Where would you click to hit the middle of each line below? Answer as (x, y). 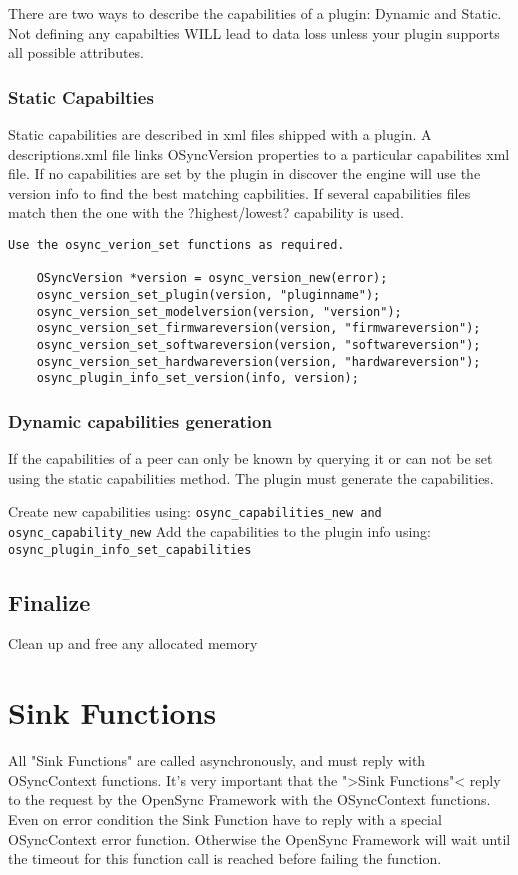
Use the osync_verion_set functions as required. (176, 244)
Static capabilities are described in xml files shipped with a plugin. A (220, 134)
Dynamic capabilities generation (140, 420)
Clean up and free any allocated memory (133, 643)
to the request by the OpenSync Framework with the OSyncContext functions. (249, 799)
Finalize (49, 601)
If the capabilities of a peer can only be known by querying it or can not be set (250, 458)
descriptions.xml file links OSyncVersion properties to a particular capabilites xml (259, 153)
